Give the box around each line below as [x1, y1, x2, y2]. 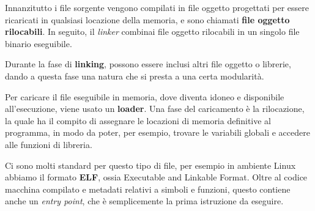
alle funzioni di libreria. [5, 138, 92, 150]
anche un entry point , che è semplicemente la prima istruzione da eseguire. [5, 194, 284, 207]
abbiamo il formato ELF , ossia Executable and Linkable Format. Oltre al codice [5, 171, 308, 183]
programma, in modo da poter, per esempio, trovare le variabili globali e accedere [5, 126, 310, 139]
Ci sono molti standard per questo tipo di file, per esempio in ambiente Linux [5, 158, 296, 171]
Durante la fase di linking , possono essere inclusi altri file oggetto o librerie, [5, 57, 291, 70]
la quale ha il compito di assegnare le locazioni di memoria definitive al [5, 114, 271, 127]
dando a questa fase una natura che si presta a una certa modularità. [5, 69, 264, 82]
